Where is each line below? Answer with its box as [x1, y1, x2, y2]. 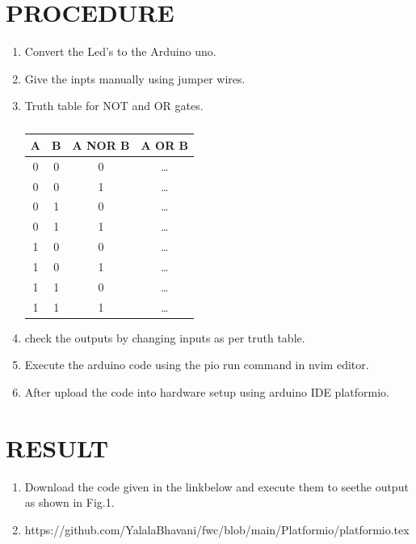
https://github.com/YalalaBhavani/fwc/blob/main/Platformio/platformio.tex [24, 521, 410, 538]
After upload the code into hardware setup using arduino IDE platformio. [24, 383, 389, 400]
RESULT [6, 431, 109, 464]
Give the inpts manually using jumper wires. [24, 70, 246, 87]
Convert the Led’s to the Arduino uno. [24, 43, 216, 60]
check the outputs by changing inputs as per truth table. [24, 329, 305, 346]
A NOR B [72, 136, 130, 153]
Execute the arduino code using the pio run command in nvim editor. [24, 356, 369, 373]
